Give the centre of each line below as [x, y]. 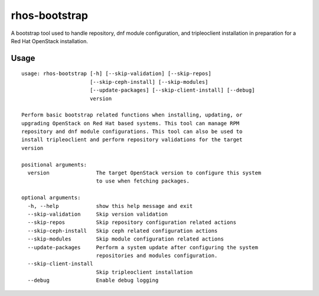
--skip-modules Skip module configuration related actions [126, 239]
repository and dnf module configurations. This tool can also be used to [132, 132]
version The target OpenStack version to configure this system [144, 173]
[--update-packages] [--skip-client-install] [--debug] [172, 90]
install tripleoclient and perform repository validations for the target [132, 140]
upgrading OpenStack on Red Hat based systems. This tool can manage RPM [131, 123]
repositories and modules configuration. [157, 255]
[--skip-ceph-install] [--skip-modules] [149, 82]
